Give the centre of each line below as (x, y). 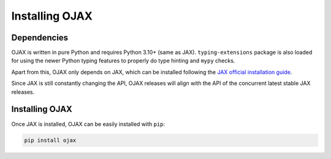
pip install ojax (50, 140)
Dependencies (40, 38)
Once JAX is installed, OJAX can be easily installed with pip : (88, 124)
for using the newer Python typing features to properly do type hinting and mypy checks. (123, 61)
